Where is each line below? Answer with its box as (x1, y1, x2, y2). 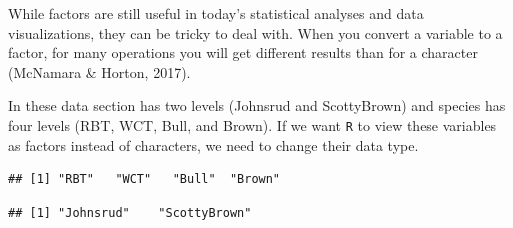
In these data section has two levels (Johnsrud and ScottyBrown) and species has (8, 95, 506, 116)
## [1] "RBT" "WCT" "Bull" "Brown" (8, 172, 281, 187)
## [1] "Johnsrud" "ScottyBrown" (8, 205, 252, 220)
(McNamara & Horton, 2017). (8, 61, 191, 82)
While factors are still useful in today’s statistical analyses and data (8, 3, 424, 23)
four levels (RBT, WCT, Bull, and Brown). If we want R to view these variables (8, 114, 497, 135)
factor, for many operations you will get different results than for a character (8, 42, 478, 63)
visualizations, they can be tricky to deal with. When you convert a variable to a (8, 22, 503, 43)
